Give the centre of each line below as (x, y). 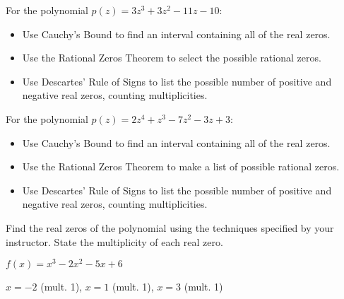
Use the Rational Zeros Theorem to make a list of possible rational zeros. (181, 166)
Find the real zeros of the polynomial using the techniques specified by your (170, 227)
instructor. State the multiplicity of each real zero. (114, 241)
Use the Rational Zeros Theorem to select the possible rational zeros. (172, 58)
